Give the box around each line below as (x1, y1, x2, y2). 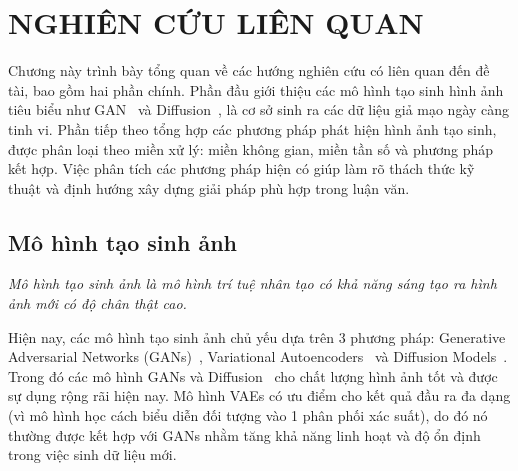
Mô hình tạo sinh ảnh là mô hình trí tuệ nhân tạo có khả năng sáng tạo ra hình (8, 273, 497, 294)
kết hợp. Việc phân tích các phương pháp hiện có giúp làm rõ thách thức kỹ (8, 158, 475, 179)
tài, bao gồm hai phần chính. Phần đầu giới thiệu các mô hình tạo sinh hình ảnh (8, 79, 504, 100)
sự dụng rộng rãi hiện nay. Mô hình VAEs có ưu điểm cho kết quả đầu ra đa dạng (8, 385, 511, 406)
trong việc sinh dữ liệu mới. (8, 444, 177, 465)
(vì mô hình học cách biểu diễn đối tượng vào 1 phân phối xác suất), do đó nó (8, 405, 488, 426)
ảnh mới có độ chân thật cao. (8, 293, 187, 314)
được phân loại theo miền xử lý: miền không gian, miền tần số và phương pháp (8, 138, 494, 159)
